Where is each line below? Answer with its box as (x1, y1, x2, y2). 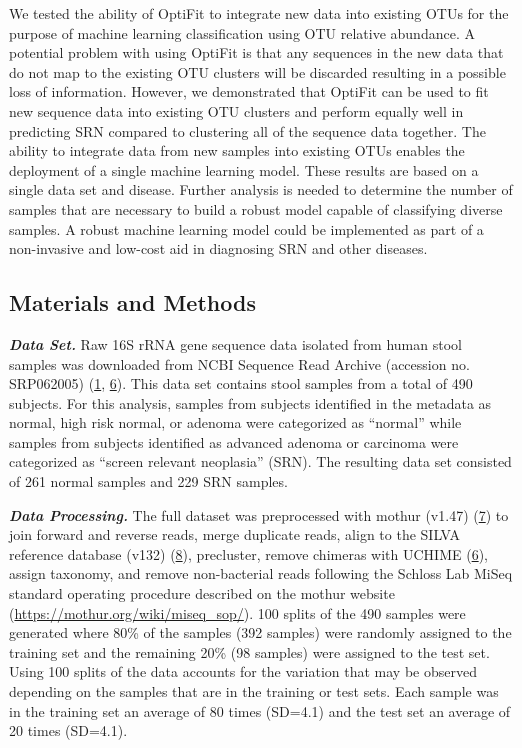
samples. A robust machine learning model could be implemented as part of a (9, 218, 484, 239)
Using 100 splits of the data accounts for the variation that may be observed (9, 661, 477, 682)
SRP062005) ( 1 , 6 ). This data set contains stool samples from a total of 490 (9, 373, 473, 394)
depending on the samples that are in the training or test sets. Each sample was (9, 681, 499, 702)
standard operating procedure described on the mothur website (9, 583, 395, 604)
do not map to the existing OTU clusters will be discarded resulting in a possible (9, 61, 506, 82)
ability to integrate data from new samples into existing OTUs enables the (9, 140, 465, 161)
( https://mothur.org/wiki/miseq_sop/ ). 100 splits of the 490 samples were (9, 602, 466, 623)
